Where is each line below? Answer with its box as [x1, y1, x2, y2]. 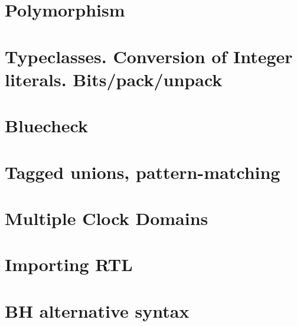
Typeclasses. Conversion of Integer [5, 44, 293, 68]
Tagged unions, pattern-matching [5, 159, 280, 184]
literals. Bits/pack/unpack [5, 67, 223, 91]
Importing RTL [5, 252, 133, 276]
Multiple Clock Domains [5, 206, 208, 230]
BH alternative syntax [5, 298, 190, 322]
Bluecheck [5, 113, 88, 138]
